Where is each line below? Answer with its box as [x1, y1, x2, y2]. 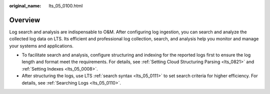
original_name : [9, 3, 41, 8]
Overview [9, 15, 40, 24]
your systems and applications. [9, 43, 73, 49]
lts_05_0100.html [48, 3, 83, 8]
